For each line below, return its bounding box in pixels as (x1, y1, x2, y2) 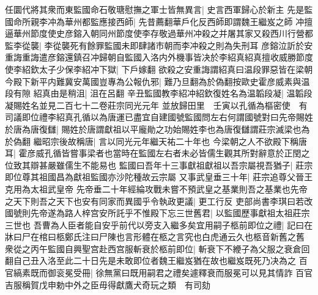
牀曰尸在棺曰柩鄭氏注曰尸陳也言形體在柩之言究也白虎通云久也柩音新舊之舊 (5, 230, 305, 243)
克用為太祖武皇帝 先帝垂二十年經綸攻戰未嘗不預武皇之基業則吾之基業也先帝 (5, 182, 308, 195)
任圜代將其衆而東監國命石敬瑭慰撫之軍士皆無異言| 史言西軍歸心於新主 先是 (5, 3, 305, 15)
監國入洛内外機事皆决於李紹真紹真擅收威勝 (124, 51, 296, 64)
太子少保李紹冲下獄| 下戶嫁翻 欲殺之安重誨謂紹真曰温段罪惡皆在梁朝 (39, 62, 313, 75)
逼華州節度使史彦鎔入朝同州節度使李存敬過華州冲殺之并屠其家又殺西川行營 (5, 27, 305, 40)
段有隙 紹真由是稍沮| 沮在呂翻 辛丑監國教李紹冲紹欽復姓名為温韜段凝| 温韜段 (5, 87, 312, 100)
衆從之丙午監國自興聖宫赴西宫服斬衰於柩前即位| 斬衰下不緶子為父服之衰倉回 (5, 242, 310, 255)
